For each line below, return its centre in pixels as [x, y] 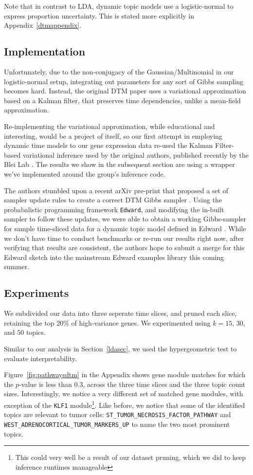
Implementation [45, 51]
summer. [17, 266]
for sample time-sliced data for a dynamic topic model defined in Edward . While [125, 228]
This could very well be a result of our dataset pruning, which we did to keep [131, 457]
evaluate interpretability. [40, 358]
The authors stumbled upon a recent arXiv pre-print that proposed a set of [116, 190]
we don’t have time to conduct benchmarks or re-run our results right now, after [124, 238]
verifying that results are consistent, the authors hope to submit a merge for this [124, 247]
